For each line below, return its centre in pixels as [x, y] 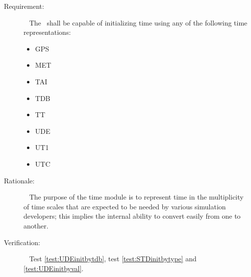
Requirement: [24, 6]
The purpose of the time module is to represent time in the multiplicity [136, 197]
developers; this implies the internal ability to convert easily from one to [132, 216]
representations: [47, 32]
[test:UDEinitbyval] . [54, 268]
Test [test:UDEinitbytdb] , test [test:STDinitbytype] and [113, 259]
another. [36, 225]
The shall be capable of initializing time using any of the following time [138, 22]
